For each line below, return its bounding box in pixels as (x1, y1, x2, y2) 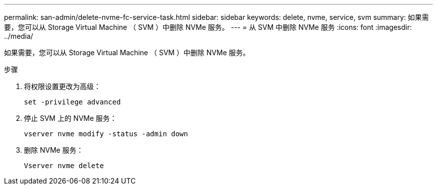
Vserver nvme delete (24, 162, 104, 170)
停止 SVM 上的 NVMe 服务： (24, 114, 117, 122)
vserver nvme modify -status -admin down (24, 130, 188, 138)
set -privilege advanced (24, 98, 121, 106)
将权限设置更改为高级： (24, 82, 101, 91)
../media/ (4, 32, 33, 40)
